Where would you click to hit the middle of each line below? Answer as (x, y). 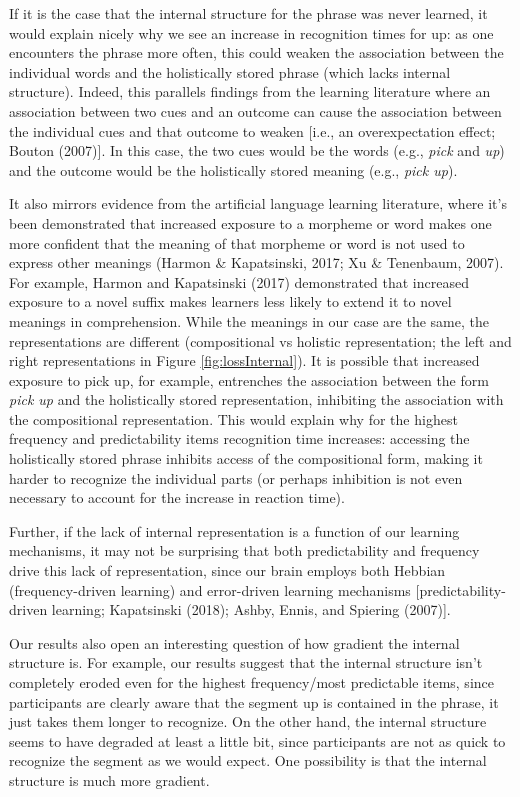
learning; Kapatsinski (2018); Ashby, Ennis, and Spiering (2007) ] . (251, 609)
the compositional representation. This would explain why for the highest (233, 418)
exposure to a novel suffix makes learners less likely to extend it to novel (230, 301)
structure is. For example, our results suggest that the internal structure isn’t (246, 662)
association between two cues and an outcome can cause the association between (255, 110)
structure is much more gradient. (109, 779)
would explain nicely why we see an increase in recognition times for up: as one (251, 32)
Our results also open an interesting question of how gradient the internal (234, 642)
